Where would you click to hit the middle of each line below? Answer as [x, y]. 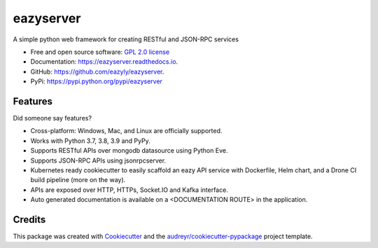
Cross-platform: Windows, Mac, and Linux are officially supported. [126, 131]
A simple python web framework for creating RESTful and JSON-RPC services [126, 39]
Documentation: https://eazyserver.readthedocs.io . [104, 62]
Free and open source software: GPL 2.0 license [100, 52]
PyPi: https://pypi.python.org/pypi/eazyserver [96, 81]
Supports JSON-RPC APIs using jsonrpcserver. [98, 160]
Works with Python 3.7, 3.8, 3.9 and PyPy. [90, 141]
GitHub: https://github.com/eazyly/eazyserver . [97, 71]
